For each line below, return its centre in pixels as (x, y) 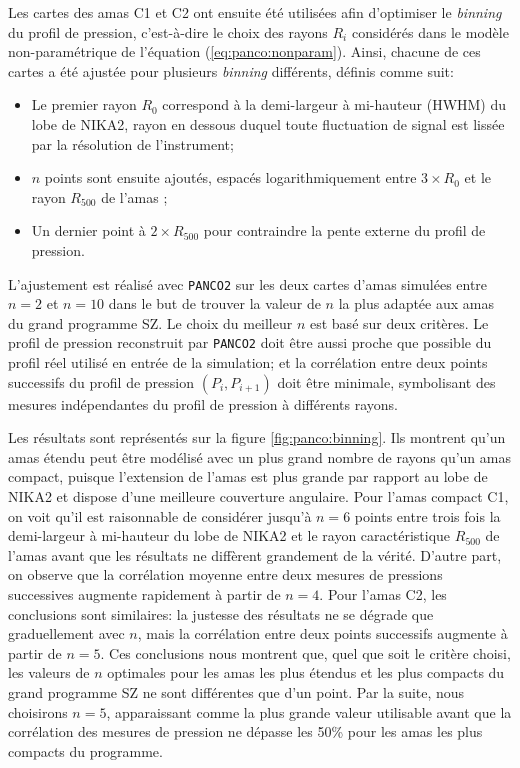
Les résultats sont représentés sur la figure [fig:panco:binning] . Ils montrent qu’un (257, 437)
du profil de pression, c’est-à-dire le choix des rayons (168, 31)
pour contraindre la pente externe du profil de (344, 230)
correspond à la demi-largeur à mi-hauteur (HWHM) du (334, 104)
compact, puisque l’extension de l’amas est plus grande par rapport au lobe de (248, 476)
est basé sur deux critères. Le (399, 322)
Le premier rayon (84, 104)
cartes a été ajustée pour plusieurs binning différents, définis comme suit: (231, 70)
